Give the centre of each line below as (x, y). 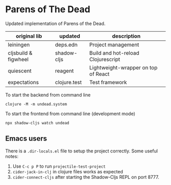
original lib (29, 36)
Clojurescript (105, 59)
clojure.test (68, 82)
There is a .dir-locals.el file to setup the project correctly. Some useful (81, 151)
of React (99, 74)
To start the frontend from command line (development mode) (70, 114)
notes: (12, 156)
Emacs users (26, 139)
